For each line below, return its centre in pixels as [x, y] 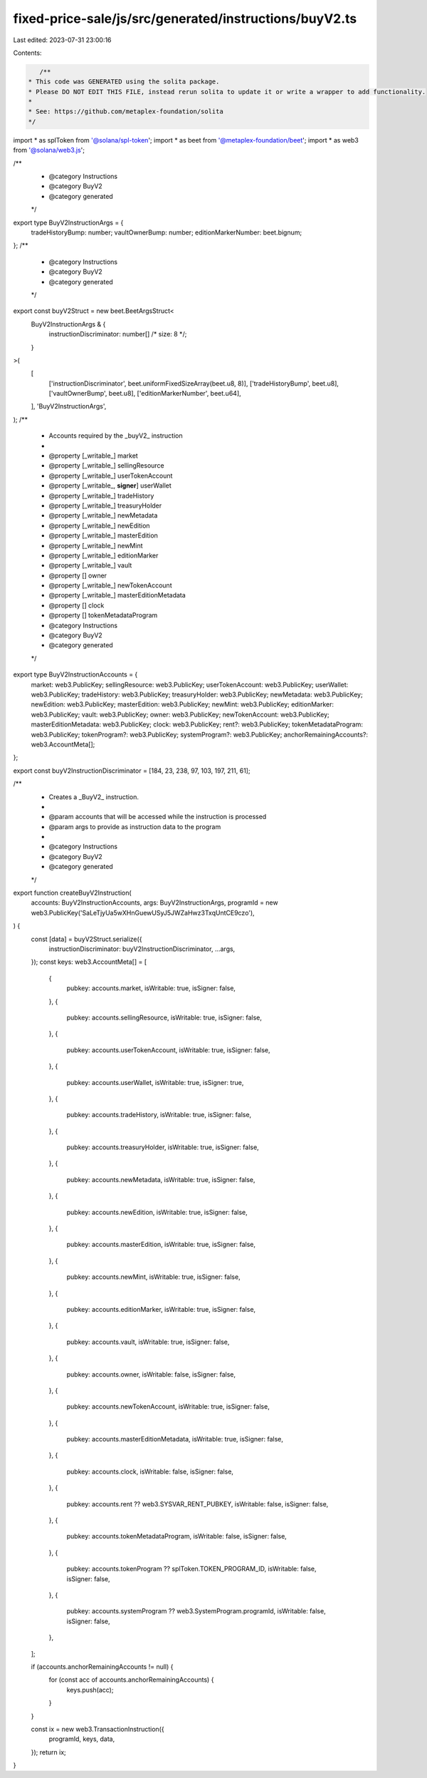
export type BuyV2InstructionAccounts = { [75, 674]
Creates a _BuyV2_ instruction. [94, 797]
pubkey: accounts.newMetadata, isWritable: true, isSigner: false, [161, 1179]
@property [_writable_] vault [90, 565]
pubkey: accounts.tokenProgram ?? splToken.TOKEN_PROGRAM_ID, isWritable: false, [191, 1569]
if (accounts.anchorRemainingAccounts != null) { [102, 1666]
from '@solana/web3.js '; [49, 150]
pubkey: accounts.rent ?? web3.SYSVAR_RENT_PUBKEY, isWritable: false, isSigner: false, [197, 1504]
